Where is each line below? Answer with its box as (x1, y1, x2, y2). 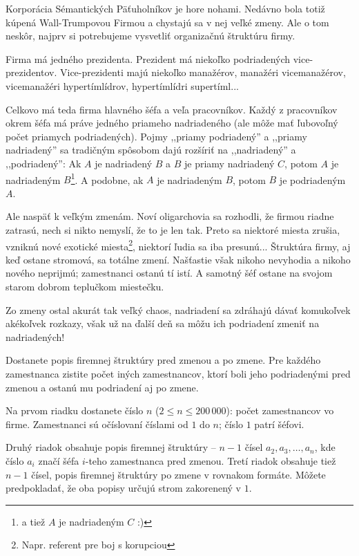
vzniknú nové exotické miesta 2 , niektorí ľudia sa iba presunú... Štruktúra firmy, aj (6, 237, 351, 253)
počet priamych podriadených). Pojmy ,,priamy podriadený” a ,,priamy (6, 129, 307, 143)
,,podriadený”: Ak (6, 156, 81, 170)
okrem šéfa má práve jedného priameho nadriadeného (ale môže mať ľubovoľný (6, 115, 338, 130)
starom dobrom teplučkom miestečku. (6, 279, 164, 293)
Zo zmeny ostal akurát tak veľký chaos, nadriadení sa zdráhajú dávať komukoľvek (6, 302, 351, 317)
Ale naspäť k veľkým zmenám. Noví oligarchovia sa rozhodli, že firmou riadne (6, 209, 334, 223)
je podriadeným (279, 172, 346, 187)
